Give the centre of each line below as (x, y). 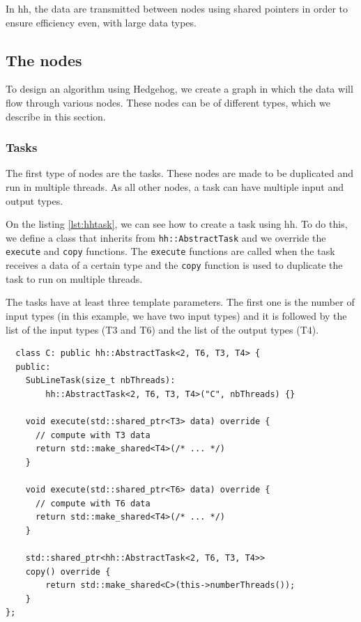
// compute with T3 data (93, 435)
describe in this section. (56, 116)
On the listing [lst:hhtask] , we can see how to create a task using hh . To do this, (177, 224)
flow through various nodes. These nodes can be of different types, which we (168, 102)
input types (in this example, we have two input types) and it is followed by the (176, 315)
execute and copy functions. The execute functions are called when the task (170, 251)
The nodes (44, 60)
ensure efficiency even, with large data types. (101, 22)
